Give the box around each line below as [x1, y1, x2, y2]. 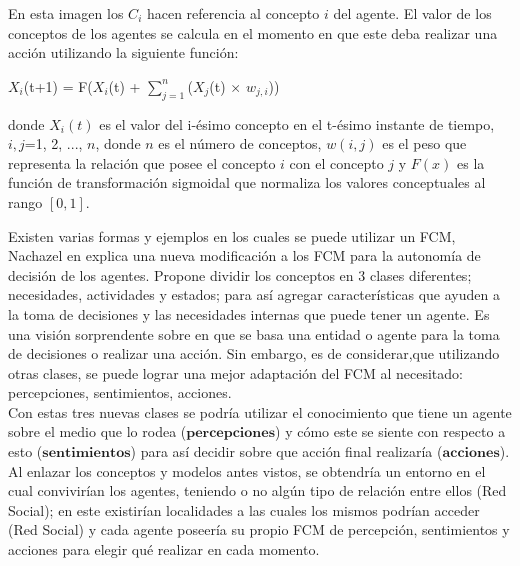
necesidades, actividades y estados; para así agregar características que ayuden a [8, 284, 500, 305]
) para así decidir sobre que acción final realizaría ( [130, 441, 443, 462]
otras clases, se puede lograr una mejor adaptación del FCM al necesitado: [8, 362, 463, 383]
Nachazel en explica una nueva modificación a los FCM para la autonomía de [8, 245, 481, 266]
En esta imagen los [8, 3, 124, 23]
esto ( [8, 441, 43, 462]
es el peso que [382, 133, 467, 154]
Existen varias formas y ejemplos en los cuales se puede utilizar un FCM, [8, 225, 456, 246]
